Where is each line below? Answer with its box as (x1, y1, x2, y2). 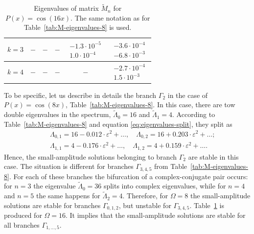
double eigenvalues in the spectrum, (4, 109, 111, 119)
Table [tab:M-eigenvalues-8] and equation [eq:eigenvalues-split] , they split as (4, 118, 232, 129)
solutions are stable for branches (4, 200, 101, 210)
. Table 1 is (189, 200, 224, 210)
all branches (4, 219, 40, 230)
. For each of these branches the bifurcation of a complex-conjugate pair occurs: (9, 171, 248, 181)
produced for (4, 210, 42, 220)
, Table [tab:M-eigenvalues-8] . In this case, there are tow (66, 99, 235, 110)
